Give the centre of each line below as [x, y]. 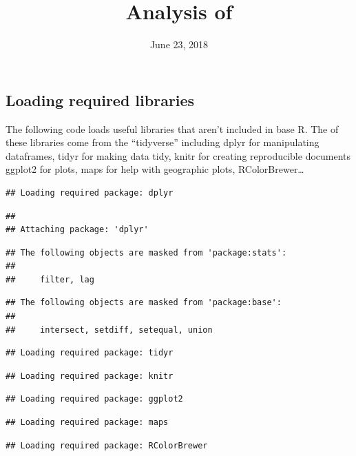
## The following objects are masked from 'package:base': [144, 303]
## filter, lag [50, 279]
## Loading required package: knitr [90, 376]
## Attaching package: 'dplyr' [77, 230]
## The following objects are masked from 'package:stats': [146, 252]
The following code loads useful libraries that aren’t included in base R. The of [172, 128]
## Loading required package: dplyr [90, 193]
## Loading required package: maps [87, 423]
